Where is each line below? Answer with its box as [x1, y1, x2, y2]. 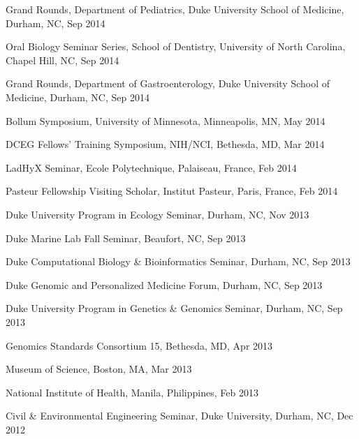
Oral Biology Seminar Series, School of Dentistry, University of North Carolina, [6, 39, 346, 54]
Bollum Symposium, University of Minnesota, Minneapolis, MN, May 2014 [6, 113, 325, 128]
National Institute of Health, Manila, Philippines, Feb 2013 [6, 385, 258, 399]
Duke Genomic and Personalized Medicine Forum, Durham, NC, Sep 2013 [6, 277, 323, 292]
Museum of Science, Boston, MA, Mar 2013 [6, 362, 192, 376]
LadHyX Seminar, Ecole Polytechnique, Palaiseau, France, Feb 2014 [6, 160, 297, 174]
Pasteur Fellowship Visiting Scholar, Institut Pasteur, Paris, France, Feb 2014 [6, 184, 338, 198]
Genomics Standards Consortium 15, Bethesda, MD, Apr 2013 [6, 338, 273, 352]
